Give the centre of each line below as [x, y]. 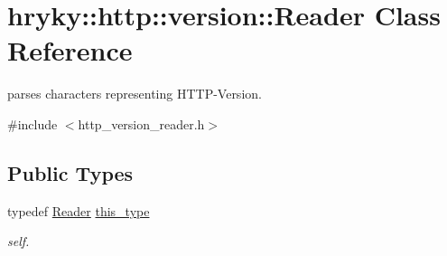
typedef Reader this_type [79, 210]
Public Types [70, 172]
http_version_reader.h [141, 123]
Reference [70, 50]
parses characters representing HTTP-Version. [135, 94]
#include [33, 123]
